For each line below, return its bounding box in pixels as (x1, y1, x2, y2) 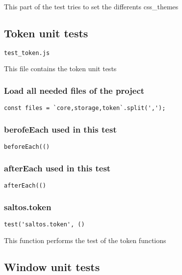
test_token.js (4, 49, 50, 56)
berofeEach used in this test (4, 123, 117, 135)
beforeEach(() (4, 143, 50, 151)
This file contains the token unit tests (4, 63, 117, 74)
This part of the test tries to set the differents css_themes (4, 1, 179, 11)
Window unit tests (4, 259, 100, 274)
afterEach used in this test (4, 162, 111, 174)
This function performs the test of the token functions (4, 235, 166, 245)
